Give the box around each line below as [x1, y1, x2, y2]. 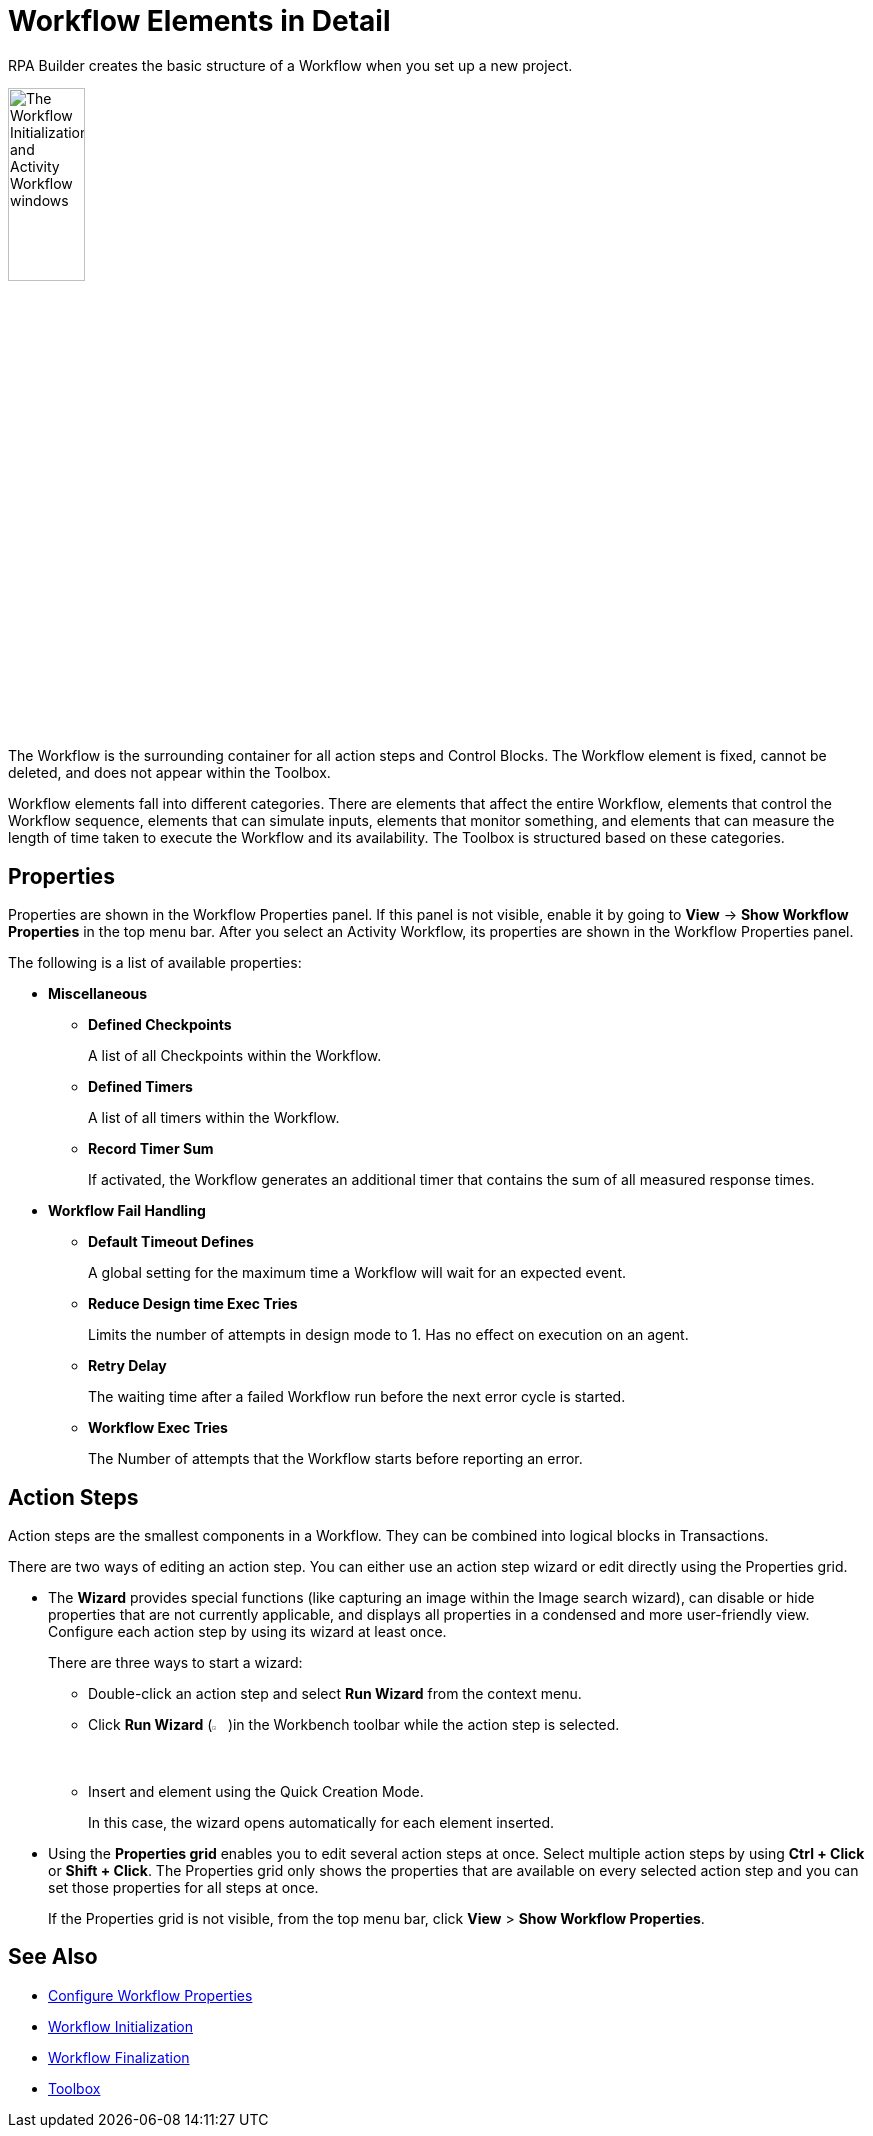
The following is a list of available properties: [8, 954, 302, 972]
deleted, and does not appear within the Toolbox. [8, 764, 331, 782]
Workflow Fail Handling [48, 1202, 206, 1220]
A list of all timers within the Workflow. [88, 1109, 340, 1127]
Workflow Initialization [48, 2017, 194, 2035]
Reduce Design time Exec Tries [88, 1295, 298, 1313]
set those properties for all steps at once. [48, 1879, 319, 1897]
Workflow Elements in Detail [8, 4, 391, 38]
